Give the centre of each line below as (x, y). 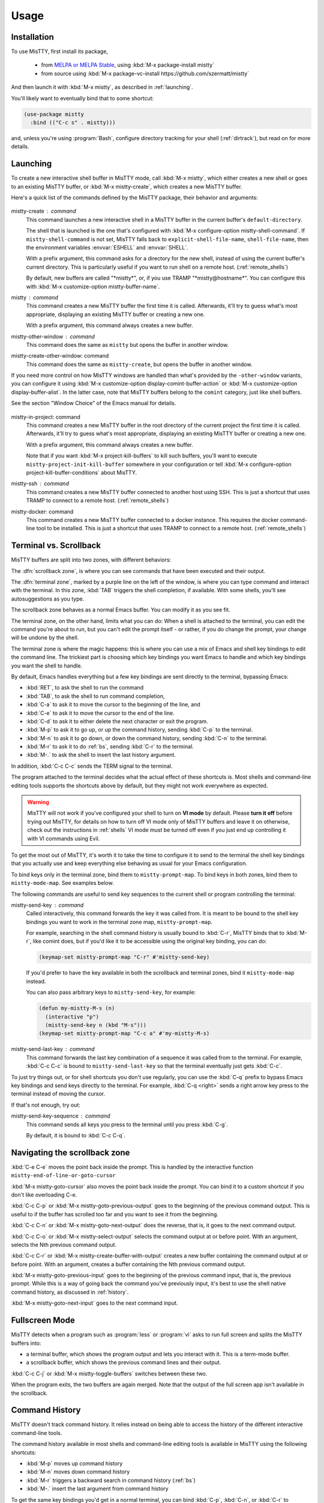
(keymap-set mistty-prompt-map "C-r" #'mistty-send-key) (124, 957)
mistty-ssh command (40, 483)
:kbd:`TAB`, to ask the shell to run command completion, (95, 696)
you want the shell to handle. (47, 666)
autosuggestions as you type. (48, 599)
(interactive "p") (72, 1017)
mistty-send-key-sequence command (61, 1116)
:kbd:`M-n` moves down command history (78, 1472)
